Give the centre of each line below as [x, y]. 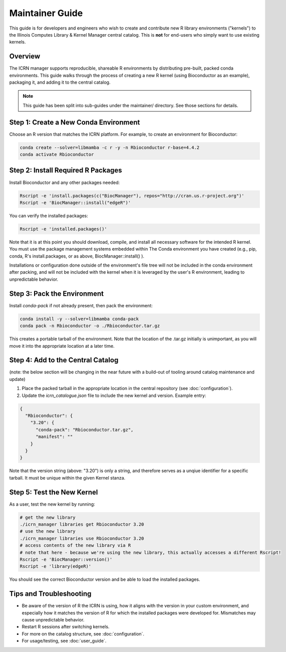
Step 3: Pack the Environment [57, 293]
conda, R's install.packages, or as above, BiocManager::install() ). [77, 256]
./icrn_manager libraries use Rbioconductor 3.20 [82, 538]
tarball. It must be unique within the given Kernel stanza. [67, 478]
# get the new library [48, 517]
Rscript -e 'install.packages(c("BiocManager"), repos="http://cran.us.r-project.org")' [132, 196]
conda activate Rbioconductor [57, 155]
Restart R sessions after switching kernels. [66, 627]
